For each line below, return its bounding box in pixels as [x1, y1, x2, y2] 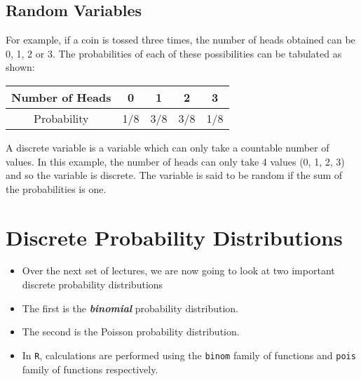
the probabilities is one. [6, 181, 107, 196]
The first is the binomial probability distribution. [22, 300, 238, 315]
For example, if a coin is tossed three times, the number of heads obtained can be [6, 32, 355, 47]
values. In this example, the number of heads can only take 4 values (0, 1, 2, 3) [6, 154, 345, 168]
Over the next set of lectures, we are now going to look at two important [22, 263, 335, 278]
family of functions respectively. [22, 361, 158, 376]
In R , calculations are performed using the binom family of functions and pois [22, 347, 356, 362]
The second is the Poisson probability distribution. [22, 324, 240, 339]
